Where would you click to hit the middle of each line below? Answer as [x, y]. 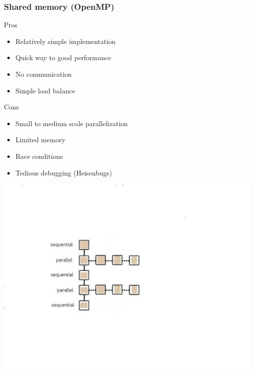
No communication [43, 74]
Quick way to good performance [63, 57]
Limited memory [40, 140]
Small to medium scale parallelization [72, 123]
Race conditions [39, 156]
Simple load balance [45, 90]
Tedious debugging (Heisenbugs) [64, 172]
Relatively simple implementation [65, 41]
